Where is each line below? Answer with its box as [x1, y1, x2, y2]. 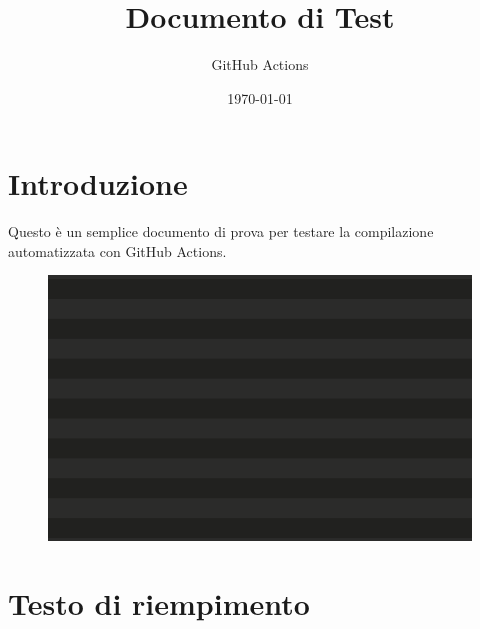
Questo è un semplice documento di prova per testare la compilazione [8, 221, 434, 242]
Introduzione [8, 163, 188, 204]
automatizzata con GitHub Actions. [8, 240, 227, 261]
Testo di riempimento [8, 583, 310, 624]
